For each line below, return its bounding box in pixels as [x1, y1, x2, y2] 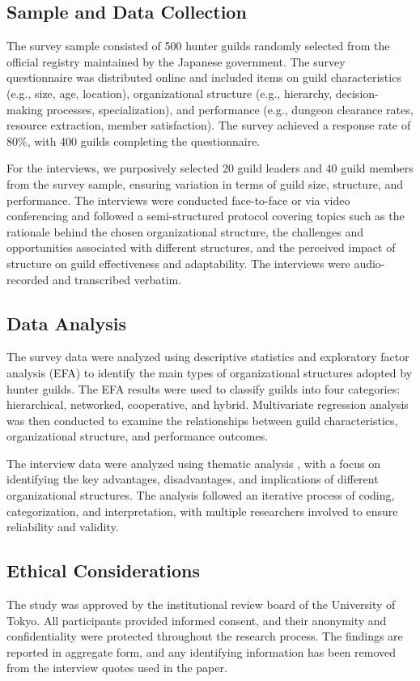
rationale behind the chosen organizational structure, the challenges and [6, 223, 364, 240]
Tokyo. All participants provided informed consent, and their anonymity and [6, 611, 387, 628]
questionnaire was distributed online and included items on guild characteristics [6, 69, 401, 86]
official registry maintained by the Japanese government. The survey [6, 53, 346, 70]
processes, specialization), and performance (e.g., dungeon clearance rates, [46, 100, 414, 117]
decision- [335, 84, 379, 101]
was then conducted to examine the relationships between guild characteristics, [6, 411, 398, 428]
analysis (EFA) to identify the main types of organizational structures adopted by [6, 364, 413, 381]
